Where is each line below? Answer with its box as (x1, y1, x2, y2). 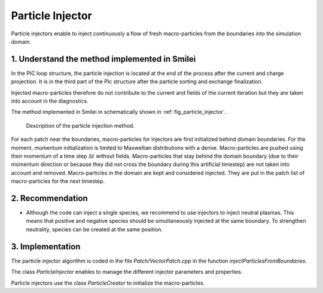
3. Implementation (11, 241, 81, 252)
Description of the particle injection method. (26, 122, 135, 129)
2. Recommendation (11, 193, 88, 203)
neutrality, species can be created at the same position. (26, 225, 163, 233)
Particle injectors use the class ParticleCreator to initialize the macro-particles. (11, 279, 205, 286)
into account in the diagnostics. (11, 98, 89, 105)
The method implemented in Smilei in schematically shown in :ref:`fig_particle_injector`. (11, 108, 227, 116)
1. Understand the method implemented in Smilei (11, 54, 196, 64)
